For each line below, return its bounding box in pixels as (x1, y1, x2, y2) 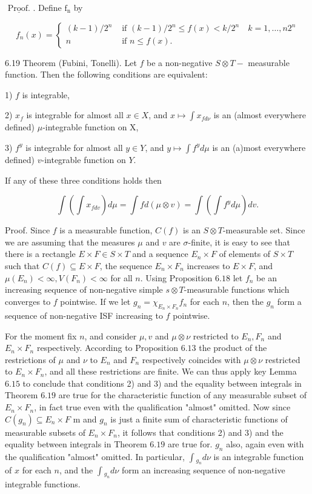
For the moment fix (5, 329, 77, 342)
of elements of (219, 247, 271, 260)
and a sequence (132, 247, 188, 260)
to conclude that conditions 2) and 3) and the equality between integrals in (22, 376, 302, 389)
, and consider (84, 329, 137, 342)
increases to (187, 259, 230, 272)
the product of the (199, 341, 267, 354)
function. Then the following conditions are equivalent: (5, 68, 208, 81)
